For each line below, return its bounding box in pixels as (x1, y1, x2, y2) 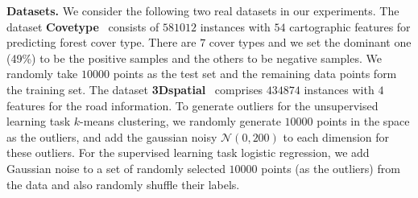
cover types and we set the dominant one (209, 34, 412, 51)
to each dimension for (283, 128, 390, 145)
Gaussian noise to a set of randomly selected (6, 159, 226, 176)
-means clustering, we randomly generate (80, 113, 281, 130)
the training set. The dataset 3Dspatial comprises (6, 80, 263, 97)
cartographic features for (289, 18, 411, 35)
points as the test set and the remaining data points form (113, 65, 397, 82)
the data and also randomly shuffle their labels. (6, 175, 240, 192)
